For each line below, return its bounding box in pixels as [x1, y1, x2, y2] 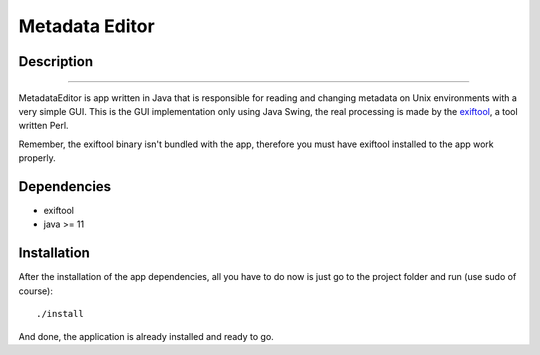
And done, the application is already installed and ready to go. [18, 330, 274, 342]
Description [18, 53, 94, 70]
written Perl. [18, 120, 69, 132]
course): [18, 285, 54, 297]
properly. [18, 152, 56, 164]
